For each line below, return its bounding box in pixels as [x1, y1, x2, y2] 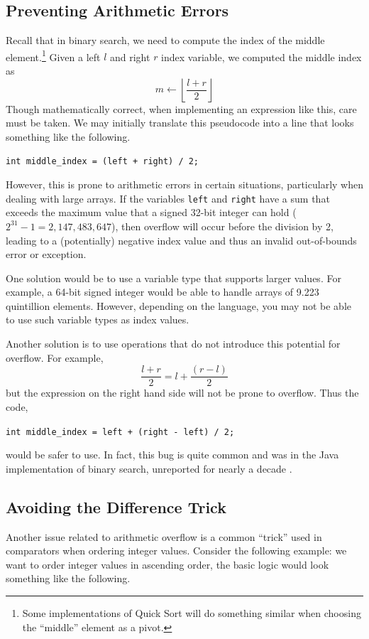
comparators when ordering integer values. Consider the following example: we [6, 543, 347, 558]
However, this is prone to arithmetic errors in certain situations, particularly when [6, 177, 363, 192]
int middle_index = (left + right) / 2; [6, 156, 199, 167]
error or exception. [6, 247, 87, 262]
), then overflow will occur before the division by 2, [111, 218, 334, 233]
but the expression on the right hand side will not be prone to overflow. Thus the [6, 385, 359, 400]
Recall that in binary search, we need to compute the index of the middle [6, 33, 325, 48]
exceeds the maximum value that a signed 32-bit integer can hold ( [6, 205, 297, 220]
